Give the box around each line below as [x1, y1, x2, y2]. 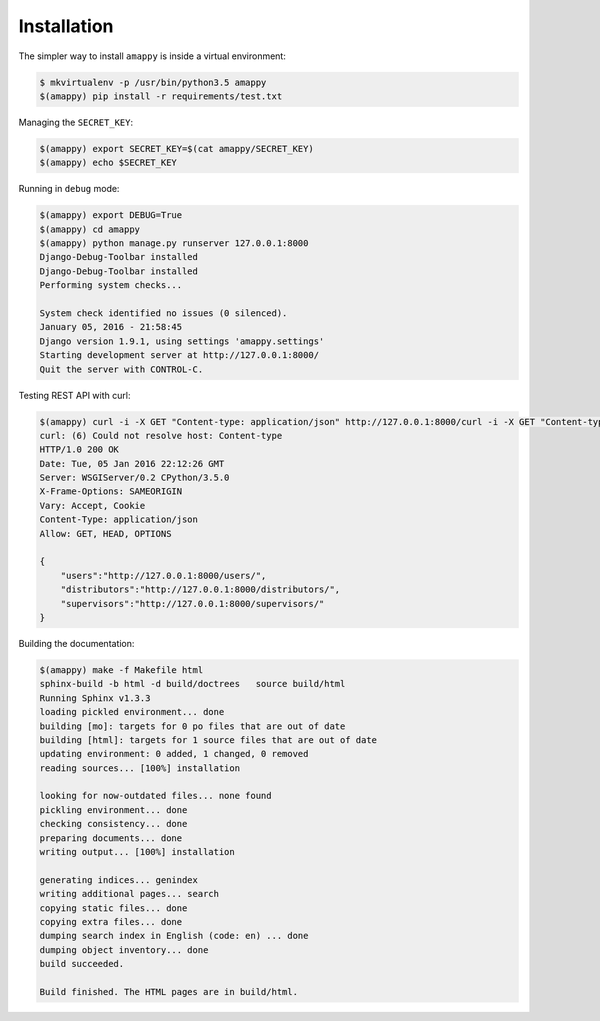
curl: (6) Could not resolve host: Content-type [39, 430, 283, 441]
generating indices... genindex [39, 874, 199, 885]
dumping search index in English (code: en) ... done [39, 930, 309, 942]
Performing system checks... [39, 280, 183, 291]
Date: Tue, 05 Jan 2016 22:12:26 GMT [39, 458, 225, 469]
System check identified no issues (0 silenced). [39, 307, 288, 319]
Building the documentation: [18, 637, 135, 649]
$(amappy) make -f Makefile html [39, 664, 204, 675]
